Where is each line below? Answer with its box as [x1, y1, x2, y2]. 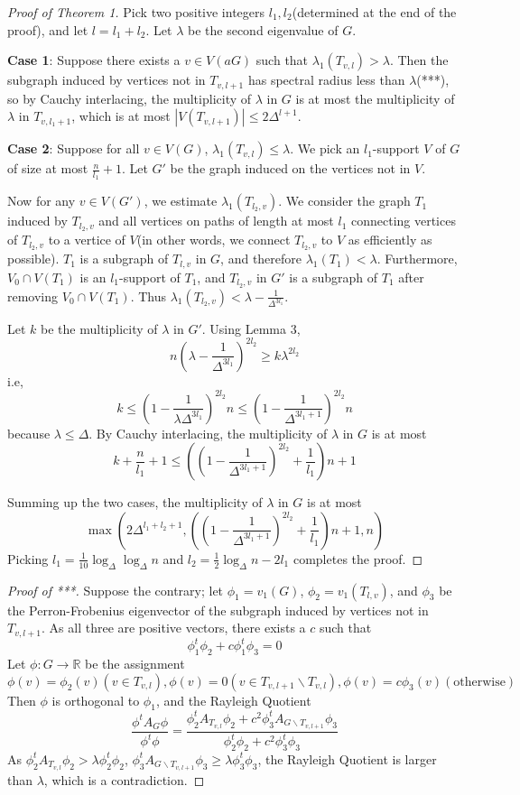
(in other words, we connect [136, 230, 291, 249]
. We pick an [290, 139, 360, 158]
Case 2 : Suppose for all [7, 139, 140, 158]
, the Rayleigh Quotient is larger [257, 749, 437, 768]
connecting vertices [350, 211, 456, 230]
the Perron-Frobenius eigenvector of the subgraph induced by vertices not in [7, 600, 429, 619]
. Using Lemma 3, [201, 319, 301, 337]
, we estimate [144, 191, 218, 210]
